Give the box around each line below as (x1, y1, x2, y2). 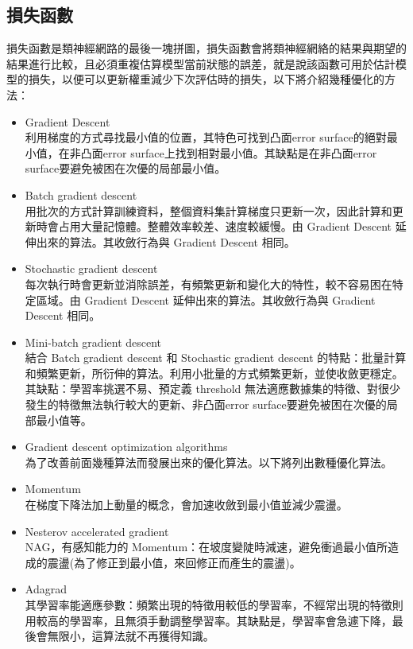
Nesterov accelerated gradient (25, 523, 169, 539)
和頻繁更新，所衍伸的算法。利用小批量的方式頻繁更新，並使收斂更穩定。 (25, 364, 403, 381)
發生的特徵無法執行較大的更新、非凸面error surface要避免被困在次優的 (25, 396, 387, 413)
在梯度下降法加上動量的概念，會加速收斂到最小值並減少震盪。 (25, 496, 348, 513)
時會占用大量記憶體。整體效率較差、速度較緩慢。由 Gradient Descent (36, 218, 392, 235)
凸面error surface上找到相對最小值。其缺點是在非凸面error (80, 144, 377, 161)
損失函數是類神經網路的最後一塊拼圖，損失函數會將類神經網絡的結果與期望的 (6, 40, 407, 56)
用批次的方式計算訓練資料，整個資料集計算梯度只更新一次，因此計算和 (25, 202, 392, 219)
